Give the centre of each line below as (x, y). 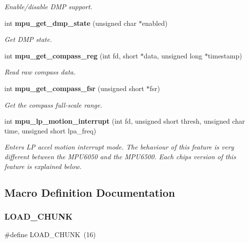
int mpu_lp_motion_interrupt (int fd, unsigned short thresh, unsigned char (125, 121)
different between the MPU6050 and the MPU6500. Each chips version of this (120, 156)
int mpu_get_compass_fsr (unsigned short (74, 88)
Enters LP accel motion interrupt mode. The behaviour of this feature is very (119, 147)
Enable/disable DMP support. (48, 6)
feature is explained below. (43, 166)
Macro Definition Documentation (90, 192)
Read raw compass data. (40, 72)
